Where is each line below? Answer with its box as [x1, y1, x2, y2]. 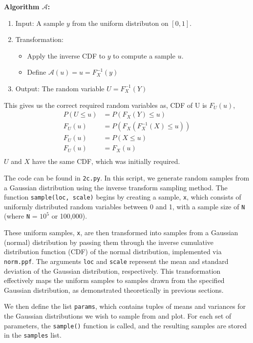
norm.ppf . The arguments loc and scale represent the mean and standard [4, 256, 229, 266]
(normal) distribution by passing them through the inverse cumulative [4, 237, 214, 247]
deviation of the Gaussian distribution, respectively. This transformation [4, 265, 221, 276]
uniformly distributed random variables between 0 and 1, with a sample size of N [4, 201, 245, 211]
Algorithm [4, 1, 40, 11]
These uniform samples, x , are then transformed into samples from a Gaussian [4, 227, 238, 238]
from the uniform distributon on [72, 18, 169, 28]
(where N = [4, 211, 38, 221]
